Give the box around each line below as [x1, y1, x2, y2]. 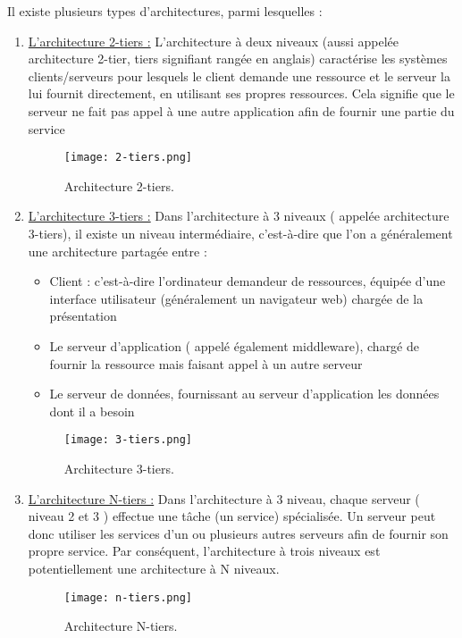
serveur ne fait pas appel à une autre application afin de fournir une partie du [28, 101, 455, 120]
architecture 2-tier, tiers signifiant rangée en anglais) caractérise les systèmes [28, 49, 448, 68]
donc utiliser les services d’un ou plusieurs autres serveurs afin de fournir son [28, 524, 449, 542]
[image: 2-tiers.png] [63, 151, 192, 164]
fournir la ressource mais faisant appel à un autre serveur [49, 354, 363, 373]
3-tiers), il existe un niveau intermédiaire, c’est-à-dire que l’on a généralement [28, 224, 453, 242]
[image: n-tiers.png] [63, 591, 192, 604]
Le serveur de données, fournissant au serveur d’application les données [49, 384, 440, 403]
